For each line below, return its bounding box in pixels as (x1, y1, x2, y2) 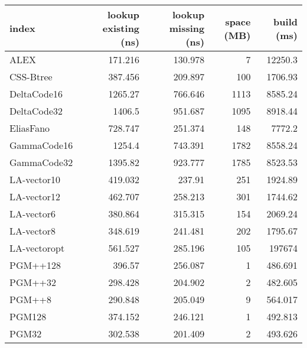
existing (102, 21, 140, 35)
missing (169, 21, 205, 35)
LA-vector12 (9, 190, 61, 203)
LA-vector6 (9, 207, 56, 220)
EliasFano (9, 121, 50, 135)
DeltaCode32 (9, 104, 63, 118)
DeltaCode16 (9, 87, 63, 100)
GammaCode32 (9, 155, 73, 169)
